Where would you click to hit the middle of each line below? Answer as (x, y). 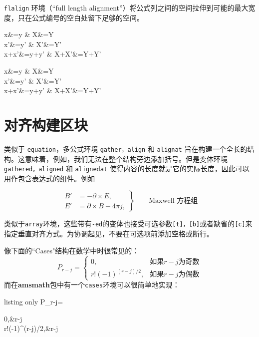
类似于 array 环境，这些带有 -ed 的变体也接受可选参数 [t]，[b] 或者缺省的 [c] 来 (128, 224)
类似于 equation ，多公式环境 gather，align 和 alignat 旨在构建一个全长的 (126, 148)
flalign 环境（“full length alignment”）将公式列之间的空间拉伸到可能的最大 (126, 8)
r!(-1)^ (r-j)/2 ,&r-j (31, 328)
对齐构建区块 (46, 125)
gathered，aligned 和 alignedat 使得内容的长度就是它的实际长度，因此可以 (127, 168)
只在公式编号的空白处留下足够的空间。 (81, 17)
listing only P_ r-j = (34, 301)
